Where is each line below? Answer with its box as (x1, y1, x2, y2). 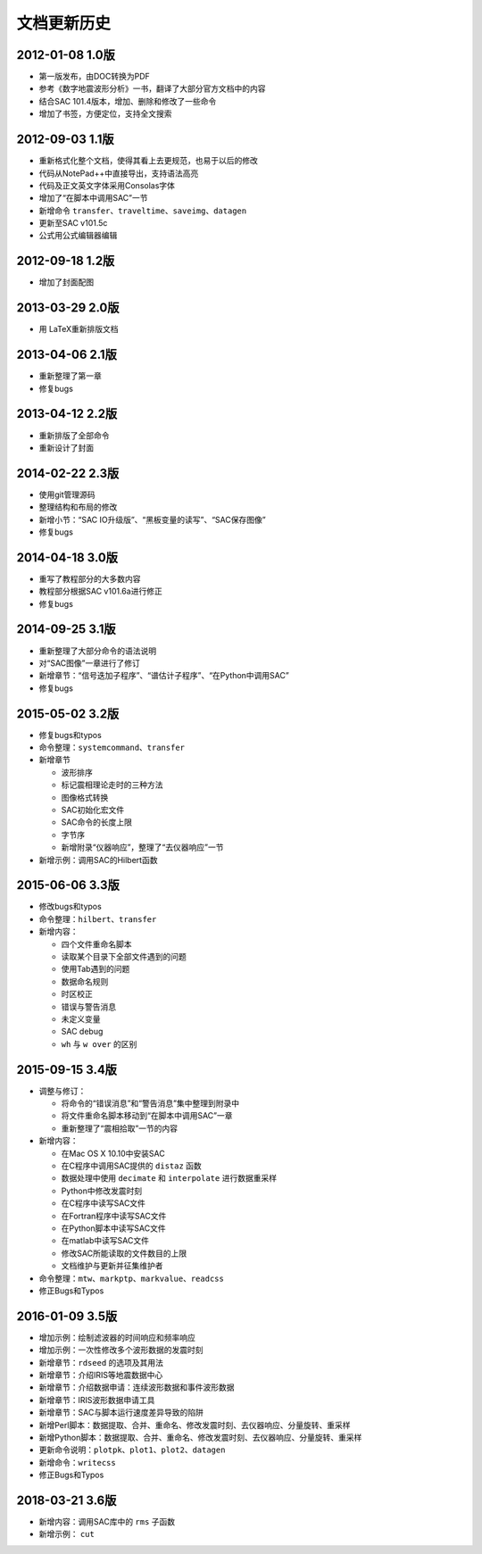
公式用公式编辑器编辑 (38, 230, 118, 241)
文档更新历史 (16, 13, 112, 33)
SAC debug (61, 1026, 104, 1037)
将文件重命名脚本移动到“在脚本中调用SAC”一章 (61, 1110, 233, 1121)
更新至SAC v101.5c (38, 218, 108, 229)
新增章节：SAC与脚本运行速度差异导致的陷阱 (38, 1407, 204, 1418)
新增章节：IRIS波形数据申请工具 (38, 1394, 155, 1405)
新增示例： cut (38, 1529, 96, 1540)
